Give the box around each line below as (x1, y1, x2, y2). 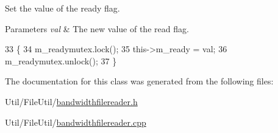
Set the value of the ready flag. (5, 2, 120, 14)
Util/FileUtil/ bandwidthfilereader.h (5, 95, 138, 107)
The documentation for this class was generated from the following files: (5, 75, 274, 87)
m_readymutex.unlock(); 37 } (5, 54, 117, 67)
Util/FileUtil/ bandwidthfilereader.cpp (5, 115, 146, 128)
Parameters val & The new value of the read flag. (5, 22, 189, 35)
